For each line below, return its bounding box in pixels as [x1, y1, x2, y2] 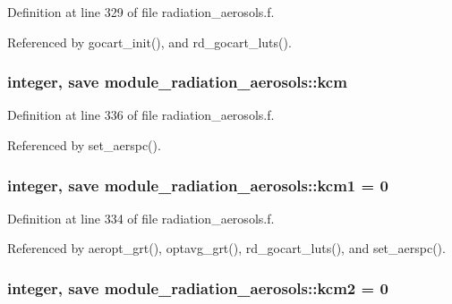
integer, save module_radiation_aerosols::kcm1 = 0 [7, 173, 388, 196]
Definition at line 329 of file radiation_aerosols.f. [7, 3, 275, 21]
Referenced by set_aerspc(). [7, 136, 161, 154]
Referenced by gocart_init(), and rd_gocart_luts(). [7, 32, 292, 51]
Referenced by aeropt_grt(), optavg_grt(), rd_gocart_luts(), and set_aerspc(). [7, 239, 446, 258]
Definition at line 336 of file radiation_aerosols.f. [7, 106, 275, 124]
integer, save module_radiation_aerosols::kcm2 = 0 [7, 276, 388, 299]
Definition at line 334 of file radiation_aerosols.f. [7, 208, 275, 227]
